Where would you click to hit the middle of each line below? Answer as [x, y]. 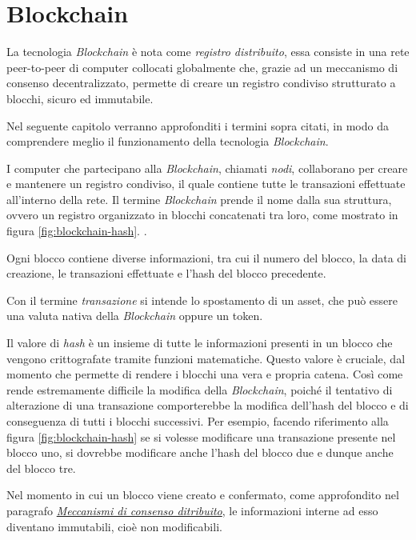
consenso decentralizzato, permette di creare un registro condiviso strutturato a [201, 83]
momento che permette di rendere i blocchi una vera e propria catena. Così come [205, 374]
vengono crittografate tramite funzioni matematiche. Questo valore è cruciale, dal [206, 358]
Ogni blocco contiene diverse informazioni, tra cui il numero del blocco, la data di [206, 257]
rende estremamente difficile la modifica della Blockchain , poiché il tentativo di [200, 389]
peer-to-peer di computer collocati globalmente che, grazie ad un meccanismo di [202, 67]
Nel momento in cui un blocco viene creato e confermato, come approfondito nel [203, 495]
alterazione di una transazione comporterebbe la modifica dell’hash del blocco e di [208, 405]
